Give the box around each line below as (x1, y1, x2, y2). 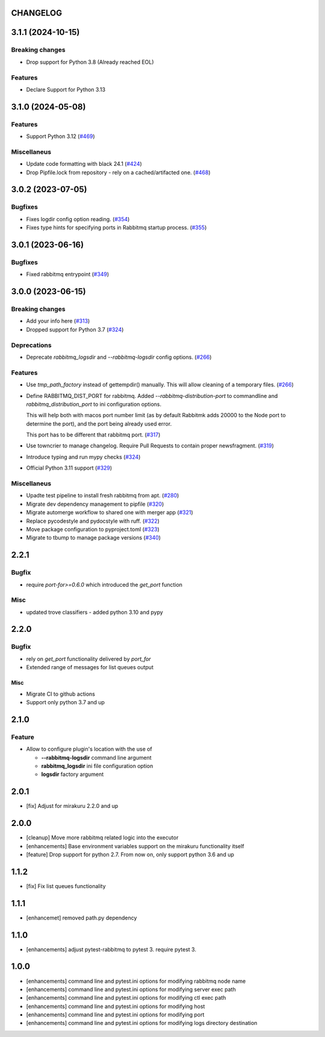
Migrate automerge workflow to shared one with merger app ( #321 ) (26, 509, 194, 516)
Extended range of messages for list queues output (26, 664, 153, 671)
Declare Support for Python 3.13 (26, 86, 105, 93)
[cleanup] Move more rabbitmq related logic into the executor (26, 834, 179, 841)
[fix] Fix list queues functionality (26, 882, 106, 889)
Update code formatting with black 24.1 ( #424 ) (26, 160, 143, 168)
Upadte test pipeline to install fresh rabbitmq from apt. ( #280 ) (26, 492, 179, 499)
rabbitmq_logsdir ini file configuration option (41, 762, 153, 769)
